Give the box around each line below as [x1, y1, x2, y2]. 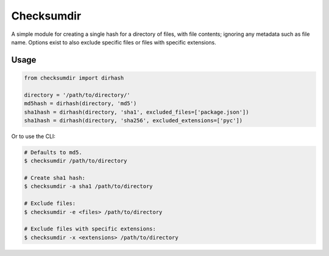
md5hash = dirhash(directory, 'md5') [24, 100, 137, 107]
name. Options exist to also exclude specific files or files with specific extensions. [11, 38, 216, 46]
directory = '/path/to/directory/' [24, 91, 130, 99]
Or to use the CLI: [11, 133, 56, 140]
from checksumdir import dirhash [24, 74, 124, 81]
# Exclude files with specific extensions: [24, 226, 157, 232]
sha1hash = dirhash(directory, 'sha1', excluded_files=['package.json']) [24, 108, 249, 116]
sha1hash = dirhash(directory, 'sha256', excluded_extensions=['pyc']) [24, 117, 243, 124]
